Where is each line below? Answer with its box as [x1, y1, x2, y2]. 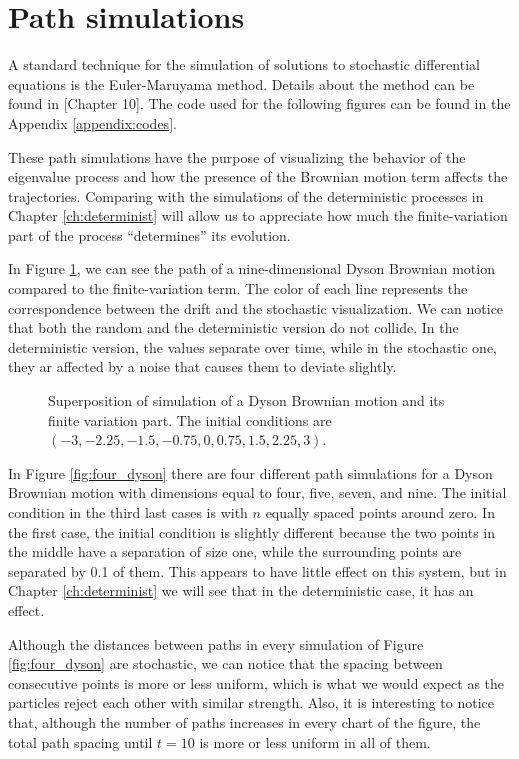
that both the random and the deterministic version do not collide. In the [8, 317, 459, 338]
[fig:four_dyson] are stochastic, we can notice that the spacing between [8, 653, 443, 674]
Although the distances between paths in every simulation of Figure [8, 633, 424, 654]
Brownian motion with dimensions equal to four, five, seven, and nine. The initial [8, 482, 507, 503]
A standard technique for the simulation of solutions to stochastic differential [8, 54, 480, 75]
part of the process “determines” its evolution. [8, 224, 291, 245]
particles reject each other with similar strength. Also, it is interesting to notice [8, 692, 494, 713]
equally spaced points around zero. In [265, 502, 495, 522]
